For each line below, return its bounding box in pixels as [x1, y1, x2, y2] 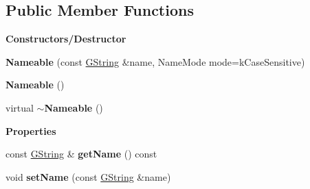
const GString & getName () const [5, 147, 157, 161]
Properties [5, 123, 56, 138]
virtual [5, 100, 34, 114]
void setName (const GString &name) [5, 169, 171, 184]
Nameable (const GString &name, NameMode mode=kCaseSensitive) [5, 54, 305, 68]
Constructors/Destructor [5, 32, 126, 46]
